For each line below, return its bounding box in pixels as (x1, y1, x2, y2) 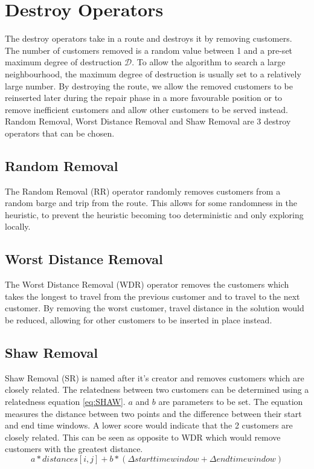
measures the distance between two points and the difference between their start (5, 407, 302, 419)
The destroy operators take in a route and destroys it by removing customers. (5, 32, 292, 45)
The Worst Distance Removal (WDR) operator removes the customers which (5, 278, 289, 291)
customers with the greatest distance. (5, 442, 143, 455)
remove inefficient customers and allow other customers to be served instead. (5, 103, 288, 115)
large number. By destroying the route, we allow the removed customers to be (5, 79, 293, 92)
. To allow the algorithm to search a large (132, 56, 286, 68)
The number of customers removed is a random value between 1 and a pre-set (5, 44, 293, 56)
